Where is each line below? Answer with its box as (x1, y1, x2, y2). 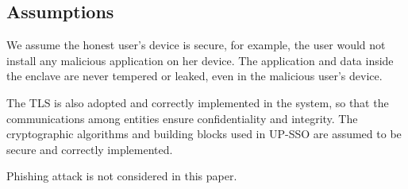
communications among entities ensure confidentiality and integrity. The (6, 110, 358, 126)
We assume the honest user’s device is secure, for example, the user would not (6, 37, 386, 53)
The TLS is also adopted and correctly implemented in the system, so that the (6, 94, 389, 110)
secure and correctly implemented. (6, 141, 173, 157)
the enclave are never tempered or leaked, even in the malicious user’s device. (6, 67, 383, 84)
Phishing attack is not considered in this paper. (6, 168, 237, 184)
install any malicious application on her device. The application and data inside (6, 52, 394, 68)
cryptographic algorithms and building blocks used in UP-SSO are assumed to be (6, 125, 402, 142)
